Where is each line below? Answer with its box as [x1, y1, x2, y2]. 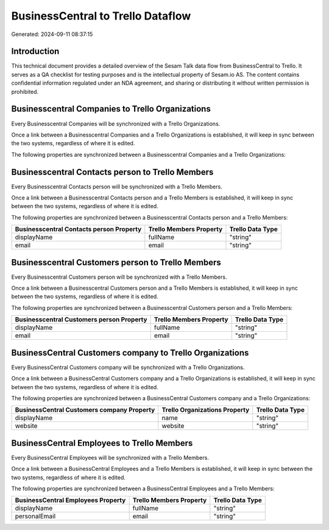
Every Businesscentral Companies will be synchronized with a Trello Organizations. [11, 120, 221, 127]
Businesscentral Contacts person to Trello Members [11, 167, 214, 177]
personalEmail [15, 512, 56, 521]
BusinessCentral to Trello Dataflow [11, 9, 191, 23]
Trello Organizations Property [161, 406, 250, 414]
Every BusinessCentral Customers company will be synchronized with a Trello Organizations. [11, 363, 245, 371]
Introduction [11, 46, 60, 57]
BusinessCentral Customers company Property [15, 406, 155, 414]
